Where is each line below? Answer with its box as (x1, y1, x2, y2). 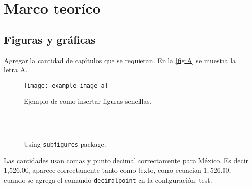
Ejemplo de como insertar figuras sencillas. (24, 96, 152, 106)
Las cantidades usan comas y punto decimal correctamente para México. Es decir (4, 155, 249, 165)
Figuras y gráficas (4, 31, 96, 47)
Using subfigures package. (24, 139, 106, 149)
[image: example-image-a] (24, 82, 108, 89)
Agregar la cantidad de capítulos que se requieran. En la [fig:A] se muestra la (4, 55, 236, 65)
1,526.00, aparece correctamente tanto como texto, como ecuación (4, 165, 201, 175)
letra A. (4, 64, 28, 75)
